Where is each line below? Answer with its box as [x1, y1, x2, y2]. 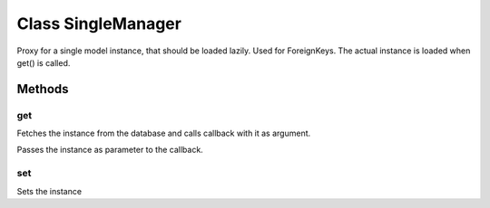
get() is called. [16, 57, 71, 68]
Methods [16, 81, 69, 97]
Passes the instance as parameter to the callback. [16, 145, 203, 156]
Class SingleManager [16, 14, 181, 33]
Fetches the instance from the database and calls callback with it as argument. [16, 128, 311, 139]
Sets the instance [16, 185, 82, 196]
